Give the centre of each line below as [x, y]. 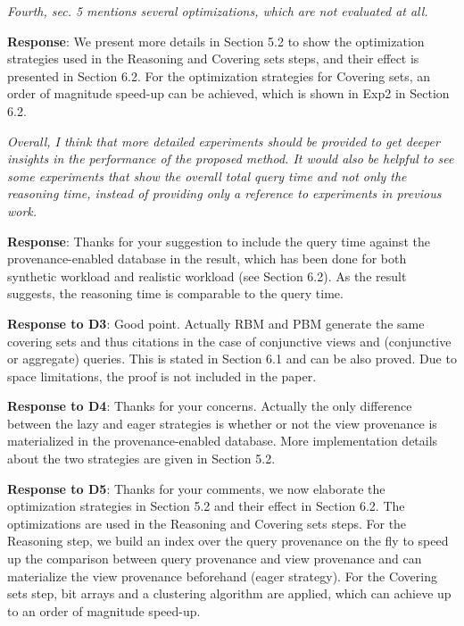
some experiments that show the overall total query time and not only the [207, 175]
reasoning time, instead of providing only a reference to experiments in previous [224, 193]
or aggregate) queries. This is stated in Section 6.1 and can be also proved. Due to [232, 359]
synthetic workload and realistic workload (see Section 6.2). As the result [207, 275]
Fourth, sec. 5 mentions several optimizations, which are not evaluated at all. [218, 11]
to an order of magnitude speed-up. [104, 610]
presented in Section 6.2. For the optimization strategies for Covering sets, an [219, 75]
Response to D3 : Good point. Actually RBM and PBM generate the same [216, 323]
